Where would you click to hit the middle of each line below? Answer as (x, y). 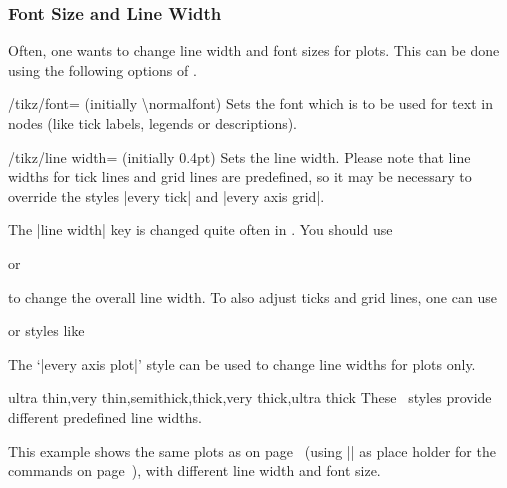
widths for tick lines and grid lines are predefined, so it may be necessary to (240, 176)
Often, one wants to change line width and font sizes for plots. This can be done (254, 50)
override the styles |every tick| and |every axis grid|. (166, 195)
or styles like (46, 330)
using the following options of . (102, 69)
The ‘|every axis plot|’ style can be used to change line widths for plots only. (242, 363)
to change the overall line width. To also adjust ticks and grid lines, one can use (252, 296)
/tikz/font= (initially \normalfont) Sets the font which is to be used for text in (250, 103)
